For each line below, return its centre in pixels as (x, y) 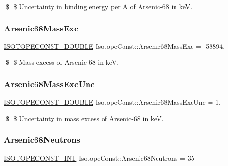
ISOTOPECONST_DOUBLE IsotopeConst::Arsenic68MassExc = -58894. (114, 46)
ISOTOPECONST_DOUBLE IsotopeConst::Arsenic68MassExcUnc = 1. (112, 102)
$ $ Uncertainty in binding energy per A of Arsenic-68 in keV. (99, 6)
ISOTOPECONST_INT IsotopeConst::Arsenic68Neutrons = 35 (99, 158)
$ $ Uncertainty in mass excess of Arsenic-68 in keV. (85, 118)
